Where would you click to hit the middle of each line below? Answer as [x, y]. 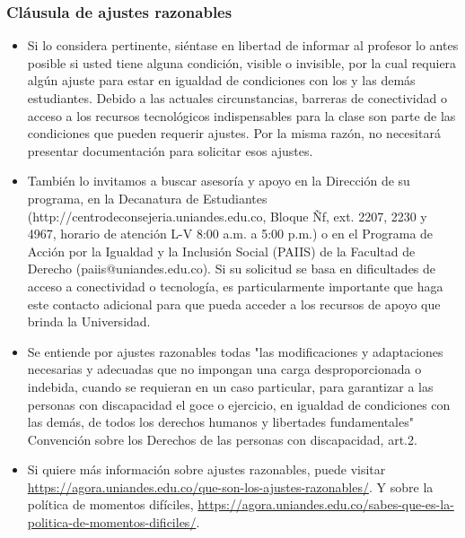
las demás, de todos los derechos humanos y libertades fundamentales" [220, 422]
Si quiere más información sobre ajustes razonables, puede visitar [206, 469]
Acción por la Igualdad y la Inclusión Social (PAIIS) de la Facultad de [221, 251]
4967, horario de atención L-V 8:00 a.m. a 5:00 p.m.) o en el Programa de [230, 234]
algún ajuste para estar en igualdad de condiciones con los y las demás [221, 80]
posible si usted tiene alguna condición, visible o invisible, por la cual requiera [242, 62]
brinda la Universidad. [89, 321]
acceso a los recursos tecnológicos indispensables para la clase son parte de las [241, 115]
